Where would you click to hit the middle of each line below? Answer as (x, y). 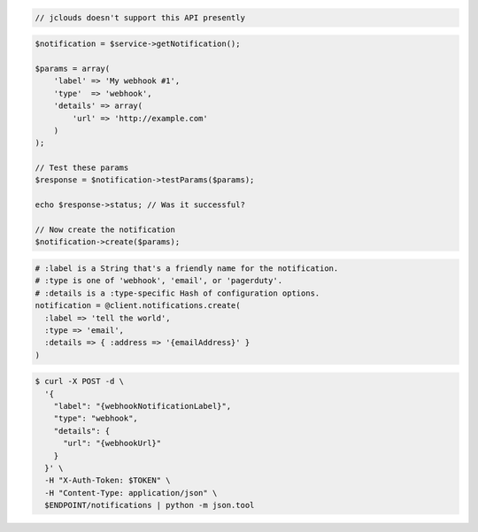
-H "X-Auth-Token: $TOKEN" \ (108, 481)
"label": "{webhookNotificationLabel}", (143, 406)
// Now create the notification (105, 230)
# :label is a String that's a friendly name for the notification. (187, 269)
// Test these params (82, 168)
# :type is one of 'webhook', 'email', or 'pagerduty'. (159, 281)
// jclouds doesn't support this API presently (140, 17)
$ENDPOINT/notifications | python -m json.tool (150, 505)
